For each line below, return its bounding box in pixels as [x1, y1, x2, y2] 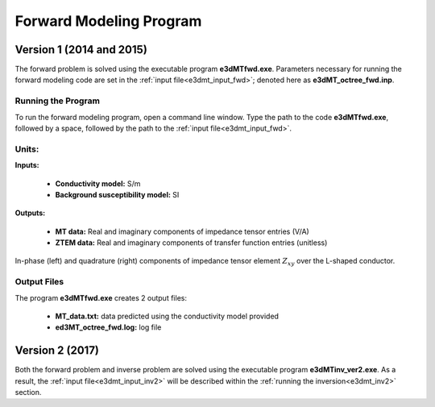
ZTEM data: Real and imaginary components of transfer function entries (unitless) [55, 238, 328, 247]
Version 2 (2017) [14, 343, 100, 358]
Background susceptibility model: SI [55, 189, 180, 199]
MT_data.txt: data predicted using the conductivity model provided [55, 311, 280, 321]
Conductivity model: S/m [55, 178, 141, 189]
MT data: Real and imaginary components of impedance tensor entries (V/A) [55, 226, 309, 236]
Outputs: [14, 208, 46, 218]
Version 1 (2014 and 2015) [14, 43, 148, 56]
